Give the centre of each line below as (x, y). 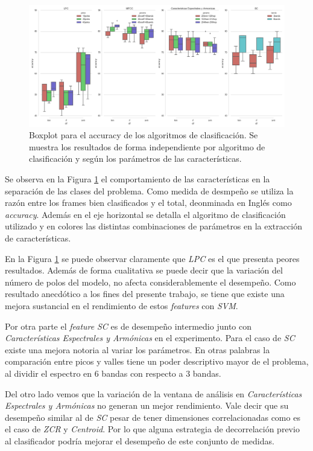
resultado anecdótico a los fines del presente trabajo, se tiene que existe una (145, 294)
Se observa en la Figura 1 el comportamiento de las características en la (138, 179)
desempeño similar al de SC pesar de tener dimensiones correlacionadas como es (153, 417)
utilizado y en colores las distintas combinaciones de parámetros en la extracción (153, 226)
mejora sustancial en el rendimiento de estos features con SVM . (122, 305)
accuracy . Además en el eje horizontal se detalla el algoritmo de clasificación (145, 214)
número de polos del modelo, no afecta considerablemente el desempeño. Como (150, 282)
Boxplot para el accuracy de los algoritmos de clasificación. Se (144, 135)
